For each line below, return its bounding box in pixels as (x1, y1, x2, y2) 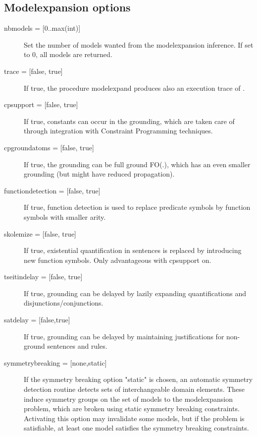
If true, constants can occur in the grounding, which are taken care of (24, 116, 235, 126)
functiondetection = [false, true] (4, 185, 101, 195)
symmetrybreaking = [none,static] (4, 357, 107, 368)
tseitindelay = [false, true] (4, 271, 83, 282)
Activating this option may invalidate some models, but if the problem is (24, 413, 245, 423)
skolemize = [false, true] (4, 228, 77, 239)
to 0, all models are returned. (24, 49, 112, 60)
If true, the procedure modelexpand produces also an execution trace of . (24, 82, 245, 93)
